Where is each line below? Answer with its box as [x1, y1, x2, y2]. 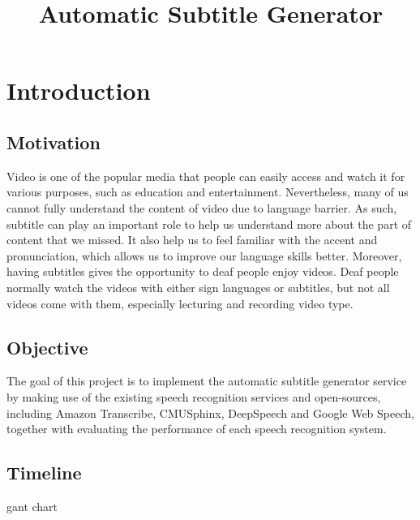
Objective [6, 334, 88, 359]
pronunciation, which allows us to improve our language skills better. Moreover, [6, 247, 402, 264]
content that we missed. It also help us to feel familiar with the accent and [6, 231, 378, 248]
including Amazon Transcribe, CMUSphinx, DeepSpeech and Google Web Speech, [6, 404, 414, 421]
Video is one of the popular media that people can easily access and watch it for [6, 167, 405, 184]
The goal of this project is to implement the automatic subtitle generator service [6, 372, 407, 389]
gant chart [6, 497, 58, 514]
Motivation [6, 129, 101, 154]
